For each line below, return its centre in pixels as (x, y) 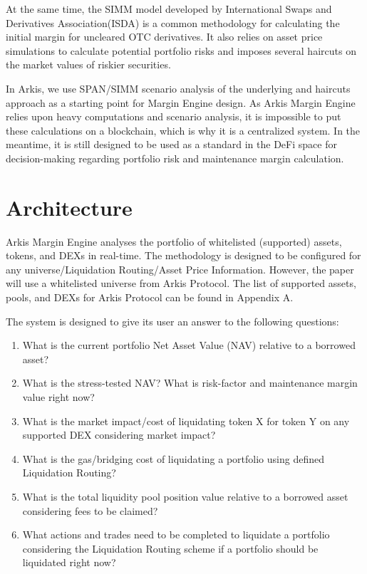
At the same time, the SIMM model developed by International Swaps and (169, 9)
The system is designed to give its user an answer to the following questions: (172, 321)
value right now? (58, 397)
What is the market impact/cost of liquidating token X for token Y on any (186, 421)
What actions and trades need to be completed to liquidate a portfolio (176, 534)
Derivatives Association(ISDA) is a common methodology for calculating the (173, 22)
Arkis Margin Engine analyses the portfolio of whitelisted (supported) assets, (174, 241)
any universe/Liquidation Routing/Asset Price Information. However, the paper (180, 269)
